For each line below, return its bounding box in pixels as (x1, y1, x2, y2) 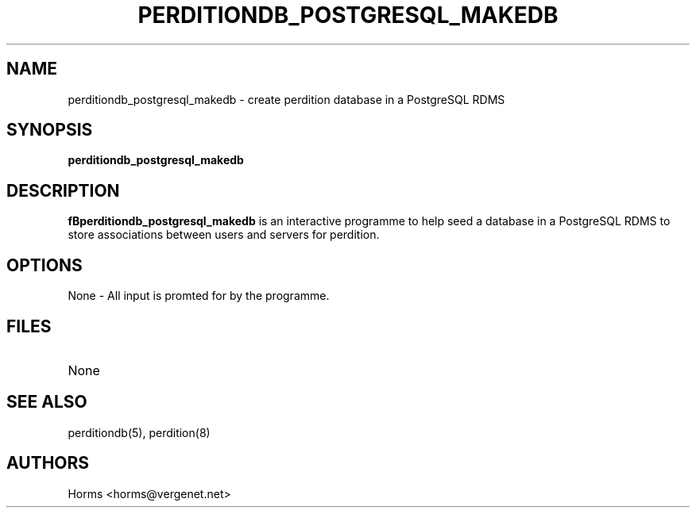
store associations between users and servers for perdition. (68, 228, 380, 242)
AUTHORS (6, 453, 90, 474)
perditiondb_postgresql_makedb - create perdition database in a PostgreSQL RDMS (68, 92, 505, 106)
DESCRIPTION (6, 180, 120, 201)
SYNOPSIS (6, 120, 93, 140)
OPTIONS (6, 255, 83, 275)
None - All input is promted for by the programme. (68, 289, 330, 303)
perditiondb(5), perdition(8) (68, 425, 211, 439)
